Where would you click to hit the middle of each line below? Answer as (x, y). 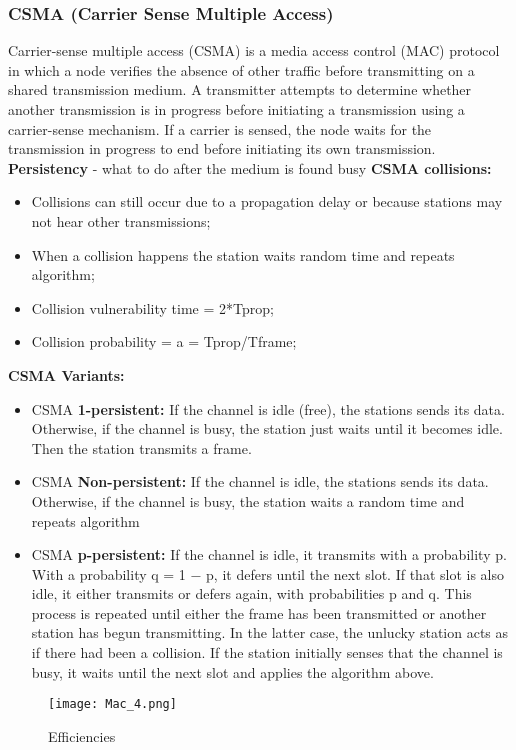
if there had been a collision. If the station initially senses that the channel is (267, 652)
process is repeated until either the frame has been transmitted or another (259, 612)
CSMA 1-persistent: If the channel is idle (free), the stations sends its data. (268, 408)
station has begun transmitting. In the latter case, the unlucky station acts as (270, 632)
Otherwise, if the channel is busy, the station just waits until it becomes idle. (267, 428)
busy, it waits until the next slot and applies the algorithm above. (232, 671)
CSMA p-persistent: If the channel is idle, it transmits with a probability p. (269, 554)
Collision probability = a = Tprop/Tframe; (164, 341)
